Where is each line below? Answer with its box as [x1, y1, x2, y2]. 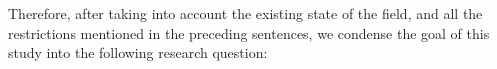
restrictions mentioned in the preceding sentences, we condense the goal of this [8, 22, 490, 43]
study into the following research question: [8, 42, 268, 63]
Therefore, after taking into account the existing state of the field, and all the [8, 3, 483, 23]
